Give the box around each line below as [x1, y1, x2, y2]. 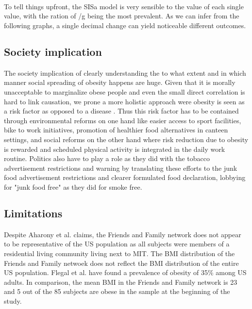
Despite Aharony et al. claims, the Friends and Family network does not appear [4, 229, 241, 239]
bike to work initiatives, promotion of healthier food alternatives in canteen [4, 125, 228, 135]
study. [4, 296, 22, 306]
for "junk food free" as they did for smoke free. [4, 181, 142, 192]
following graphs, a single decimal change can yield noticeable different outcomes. [4, 20, 246, 30]
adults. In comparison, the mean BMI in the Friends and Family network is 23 [4, 276, 237, 287]
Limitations [4, 205, 63, 220]
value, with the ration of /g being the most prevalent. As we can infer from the [4, 11, 239, 21]
